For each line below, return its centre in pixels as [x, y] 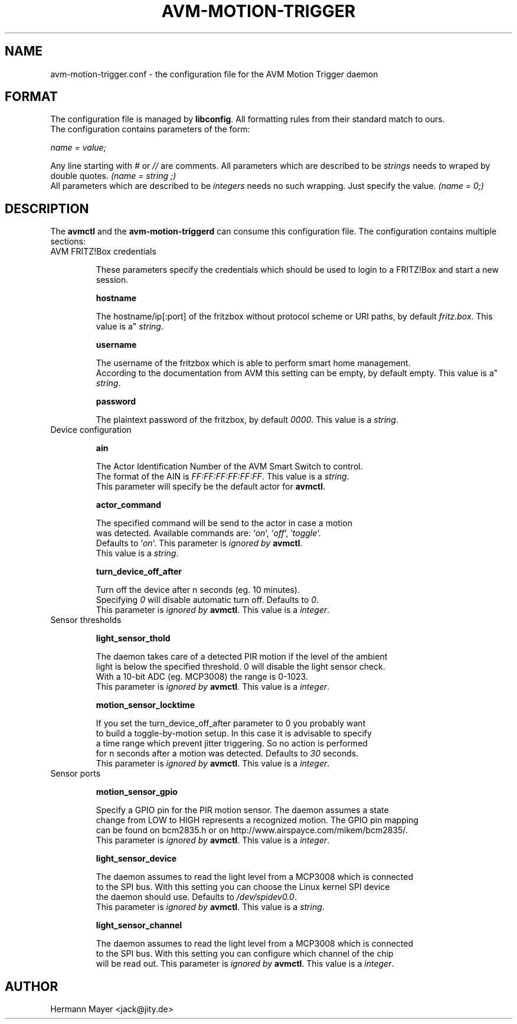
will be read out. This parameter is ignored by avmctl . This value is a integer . [245, 964]
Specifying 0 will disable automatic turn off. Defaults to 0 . [207, 600]
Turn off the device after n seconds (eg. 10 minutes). [198, 590]
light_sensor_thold [133, 638]
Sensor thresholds [86, 620]
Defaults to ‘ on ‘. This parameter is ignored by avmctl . [199, 543]
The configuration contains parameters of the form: [150, 129]
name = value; [78, 148]
